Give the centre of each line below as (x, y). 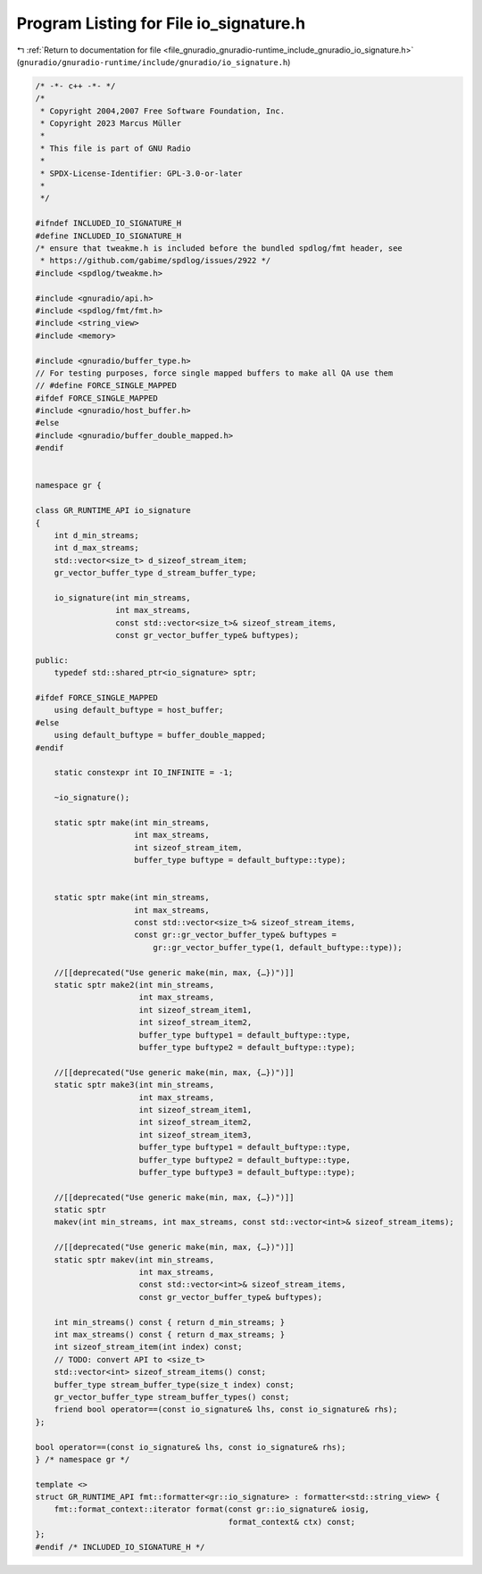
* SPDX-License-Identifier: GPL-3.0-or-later (141, 173)
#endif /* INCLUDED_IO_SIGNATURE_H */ (120, 1547)
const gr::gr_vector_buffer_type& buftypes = (236, 935)
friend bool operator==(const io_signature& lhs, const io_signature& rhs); (226, 1409)
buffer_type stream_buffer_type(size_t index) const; (174, 1384)
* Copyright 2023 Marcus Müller (111, 124)
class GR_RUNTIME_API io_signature (113, 510)
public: (52, 660)
